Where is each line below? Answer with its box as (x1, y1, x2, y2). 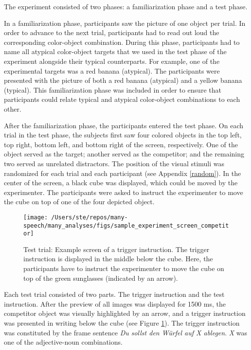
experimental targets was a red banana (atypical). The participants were (4, 65, 220, 76)
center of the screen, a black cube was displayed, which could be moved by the (4, 177, 238, 188)
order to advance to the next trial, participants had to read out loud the (4, 27, 219, 38)
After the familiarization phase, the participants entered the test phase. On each (4, 120, 244, 130)
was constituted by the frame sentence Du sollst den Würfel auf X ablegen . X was (4, 327, 248, 337)
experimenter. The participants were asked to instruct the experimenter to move (4, 187, 243, 197)
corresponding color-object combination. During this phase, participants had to (4, 37, 240, 47)
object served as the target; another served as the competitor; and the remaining (4, 149, 245, 159)
